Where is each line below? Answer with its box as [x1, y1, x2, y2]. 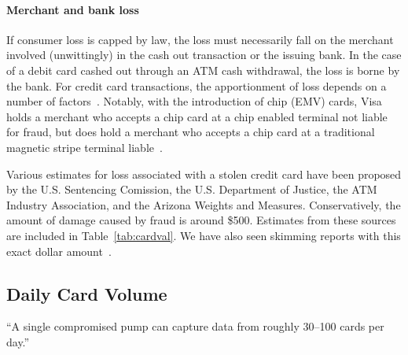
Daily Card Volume [6, 281, 167, 305]
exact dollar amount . [6, 242, 112, 259]
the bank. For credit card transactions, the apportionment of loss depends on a [6, 77, 387, 94]
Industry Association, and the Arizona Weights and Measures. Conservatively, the [6, 196, 401, 213]
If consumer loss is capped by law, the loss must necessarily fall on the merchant [6, 31, 394, 47]
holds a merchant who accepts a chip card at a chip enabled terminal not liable [6, 108, 388, 124]
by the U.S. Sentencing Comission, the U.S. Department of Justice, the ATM [6, 181, 377, 198]
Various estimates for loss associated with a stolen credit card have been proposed [6, 165, 402, 182]
